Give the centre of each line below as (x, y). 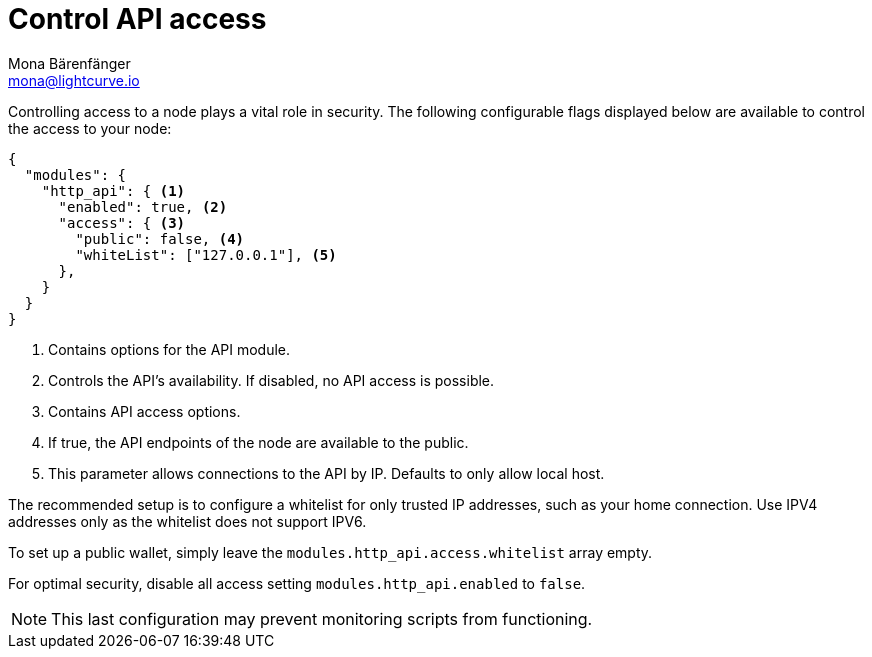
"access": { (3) (122, 222)
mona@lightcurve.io (74, 80)
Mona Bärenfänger (69, 63)
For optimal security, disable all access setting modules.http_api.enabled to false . (297, 583)
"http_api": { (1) (113, 190)
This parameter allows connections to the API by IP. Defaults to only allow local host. (326, 473)
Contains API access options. (144, 411)
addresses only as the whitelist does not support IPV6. (187, 521)
